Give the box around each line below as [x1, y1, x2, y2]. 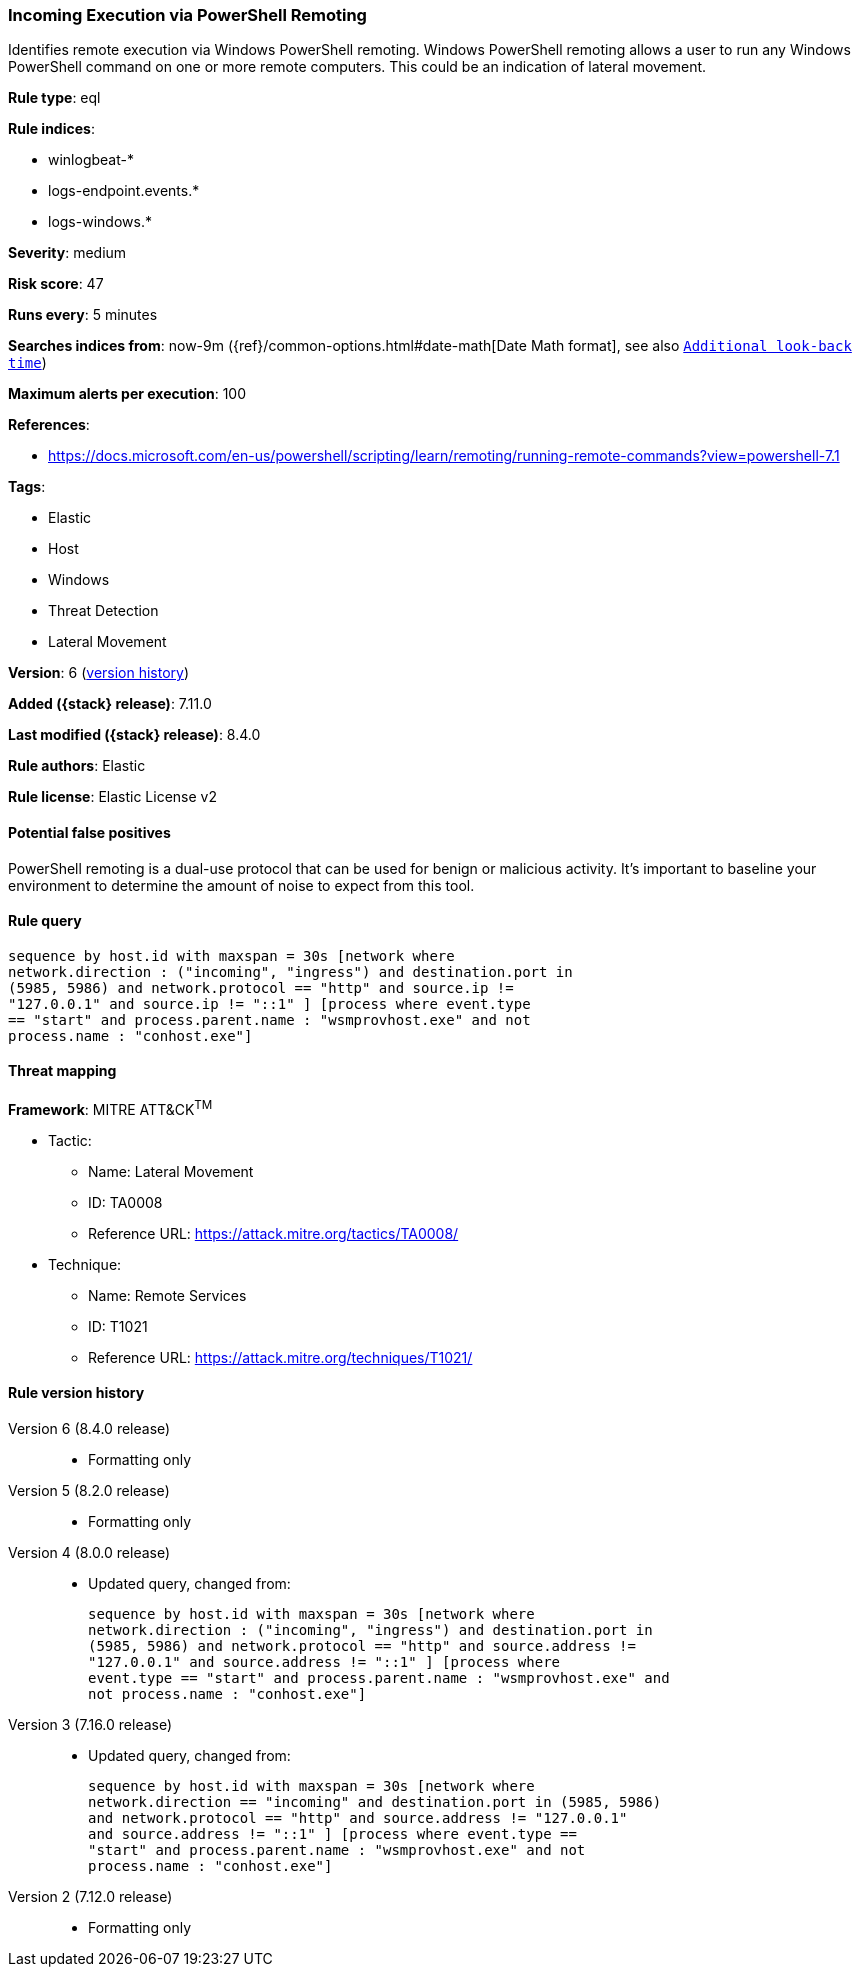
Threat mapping [8, 1062, 117, 1080]
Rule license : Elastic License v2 [8, 788, 217, 806]
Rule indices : [8, 120, 95, 138]
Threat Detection [48, 602, 159, 620]
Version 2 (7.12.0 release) [8, 1887, 173, 1905]
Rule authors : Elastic [8, 757, 146, 775]
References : [8, 416, 90, 434]
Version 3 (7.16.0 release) [8, 1715, 173, 1733]
